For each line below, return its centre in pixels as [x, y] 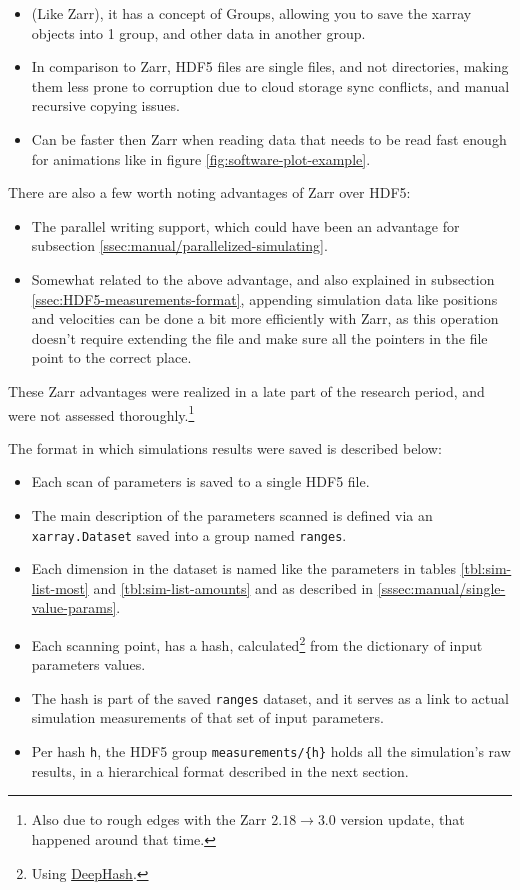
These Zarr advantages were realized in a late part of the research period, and [246, 390]
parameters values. [88, 664]
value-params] [74, 607]
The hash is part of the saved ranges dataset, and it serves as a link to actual [270, 697]
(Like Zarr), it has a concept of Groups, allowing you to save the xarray [251, 13]
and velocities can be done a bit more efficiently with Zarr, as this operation [265, 318]
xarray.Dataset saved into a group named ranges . [189, 534]
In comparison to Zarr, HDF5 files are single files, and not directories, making [270, 66]
